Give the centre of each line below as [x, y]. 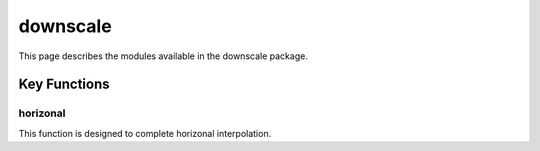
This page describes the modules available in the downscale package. [163, 56]
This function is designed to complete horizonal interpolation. [145, 133]
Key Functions [64, 84]
